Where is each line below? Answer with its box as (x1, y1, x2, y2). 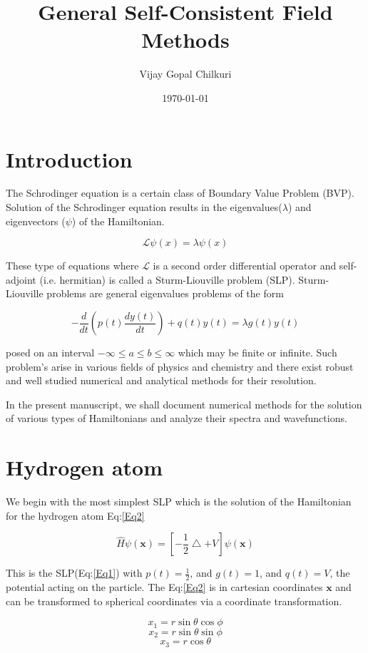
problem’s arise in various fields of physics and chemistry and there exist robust (6, 359, 354, 374)
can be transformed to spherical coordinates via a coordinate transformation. (6, 593, 342, 608)
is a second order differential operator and (153, 258, 337, 273)
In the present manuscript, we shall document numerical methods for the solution (6, 396, 362, 411)
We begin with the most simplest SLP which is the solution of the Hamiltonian (6, 494, 352, 509)
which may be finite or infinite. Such (178, 345, 337, 359)
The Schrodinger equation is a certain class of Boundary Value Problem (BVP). (6, 185, 354, 200)
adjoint (6, 272, 36, 287)
